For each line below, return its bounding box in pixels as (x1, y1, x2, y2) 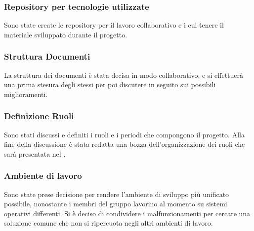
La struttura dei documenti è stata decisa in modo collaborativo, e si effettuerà (4, 69, 244, 80)
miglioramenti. (4, 89, 48, 99)
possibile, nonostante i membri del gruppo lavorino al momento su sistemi (4, 198, 227, 209)
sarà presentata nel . (4, 148, 66, 159)
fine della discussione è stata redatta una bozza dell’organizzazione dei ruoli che (4, 139, 245, 149)
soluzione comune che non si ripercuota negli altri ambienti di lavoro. (4, 218, 213, 228)
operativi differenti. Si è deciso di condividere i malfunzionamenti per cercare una (4, 208, 251, 218)
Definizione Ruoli (4, 110, 74, 122)
